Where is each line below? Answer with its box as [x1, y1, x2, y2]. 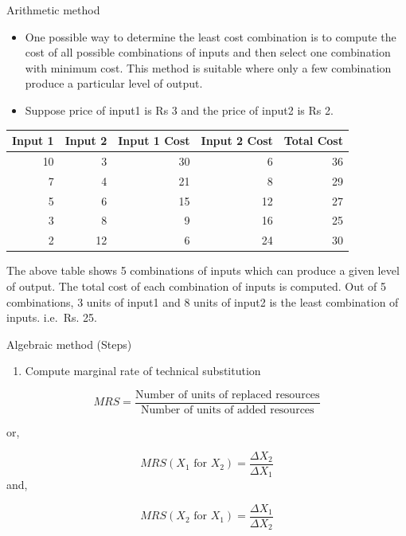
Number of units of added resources [140, 405, 314, 416]
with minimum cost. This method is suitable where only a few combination [25, 59, 392, 76]
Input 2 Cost [201, 132, 273, 149]
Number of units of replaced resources [135, 389, 320, 401]
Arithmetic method [6, 2, 100, 18]
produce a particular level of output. [25, 75, 203, 92]
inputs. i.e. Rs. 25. [6, 309, 97, 326]
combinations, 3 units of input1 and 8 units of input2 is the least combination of [6, 293, 399, 310]
